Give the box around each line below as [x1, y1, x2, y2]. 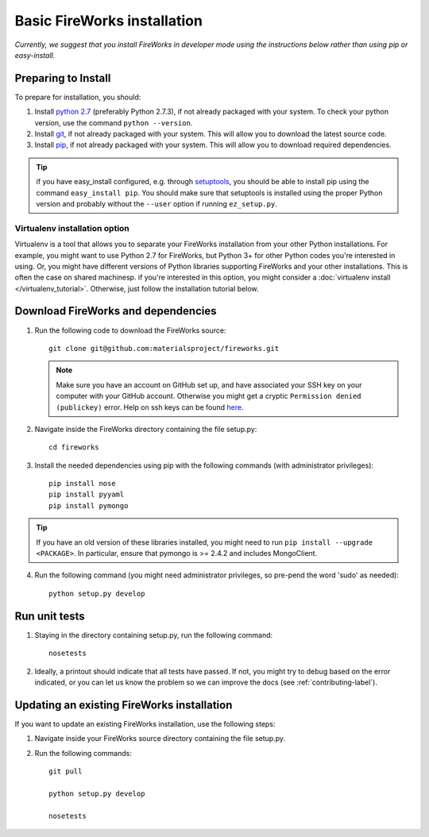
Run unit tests [14, 609, 85, 623]
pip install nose [48, 479, 116, 488]
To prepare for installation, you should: [14, 92, 141, 102]
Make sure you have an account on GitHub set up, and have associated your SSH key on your [56, 380, 362, 389]
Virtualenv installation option [14, 222, 130, 233]
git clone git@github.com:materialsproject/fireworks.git [48, 344, 280, 353]
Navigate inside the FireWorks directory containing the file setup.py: [34, 424, 257, 434]
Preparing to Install [14, 71, 111, 85]
